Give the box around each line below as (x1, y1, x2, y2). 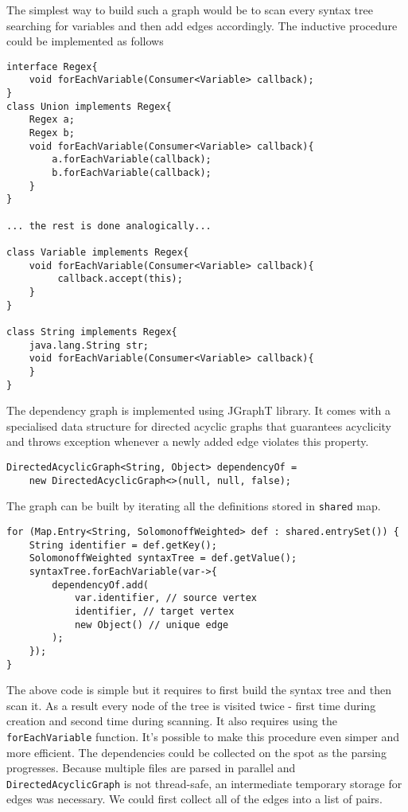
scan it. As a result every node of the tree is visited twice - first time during (6, 697, 376, 713)
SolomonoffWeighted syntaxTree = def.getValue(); (29, 552, 297, 564)
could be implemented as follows (6, 33, 164, 49)
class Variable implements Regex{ (6, 246, 189, 258)
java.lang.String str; (29, 339, 149, 351)
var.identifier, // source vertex (74, 592, 257, 604)
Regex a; (29, 114, 75, 126)
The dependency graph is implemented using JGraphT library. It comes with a (6, 402, 391, 419)
